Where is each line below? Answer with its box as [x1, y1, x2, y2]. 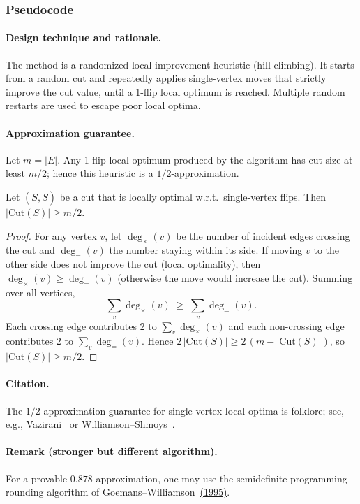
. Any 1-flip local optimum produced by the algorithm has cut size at [57, 152, 353, 166]
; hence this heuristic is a [47, 166, 153, 180]
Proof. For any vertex [6, 228, 97, 243]
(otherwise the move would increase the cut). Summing [117, 270, 353, 285]
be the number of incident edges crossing [176, 228, 350, 243]
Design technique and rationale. [6, 30, 162, 45]
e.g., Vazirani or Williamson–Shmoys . [6, 417, 175, 431]
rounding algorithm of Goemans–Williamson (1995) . [6, 484, 230, 499]
